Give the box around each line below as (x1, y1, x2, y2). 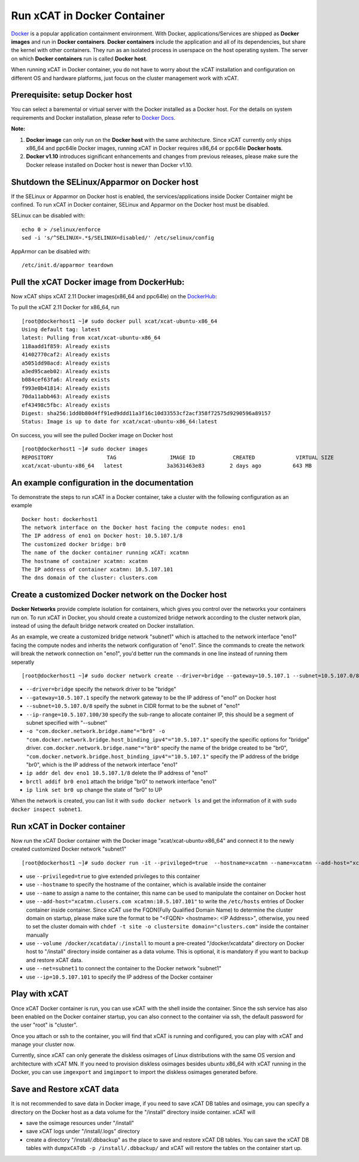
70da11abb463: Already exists (22, 393, 111, 400)
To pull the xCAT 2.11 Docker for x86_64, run (11, 304, 120, 311)
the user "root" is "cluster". (11, 1021, 78, 1028)
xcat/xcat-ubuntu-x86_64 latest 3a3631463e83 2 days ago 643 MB (22, 462, 312, 469)
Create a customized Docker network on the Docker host (11, 590, 227, 600)
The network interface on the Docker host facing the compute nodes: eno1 (22, 524, 246, 531)
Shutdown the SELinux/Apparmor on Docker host (11, 177, 199, 187)
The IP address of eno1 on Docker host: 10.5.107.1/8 (22, 532, 182, 539)
